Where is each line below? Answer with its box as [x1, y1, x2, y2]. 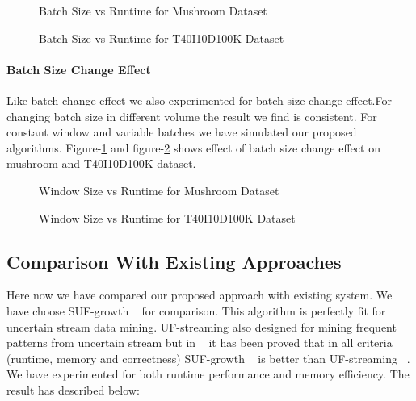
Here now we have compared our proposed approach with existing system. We [6, 286, 393, 303]
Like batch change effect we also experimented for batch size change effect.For [6, 91, 392, 108]
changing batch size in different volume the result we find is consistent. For [6, 107, 377, 124]
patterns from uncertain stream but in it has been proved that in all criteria [6, 334, 393, 351]
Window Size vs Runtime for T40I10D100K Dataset [39, 209, 296, 226]
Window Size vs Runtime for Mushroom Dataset [39, 182, 279, 198]
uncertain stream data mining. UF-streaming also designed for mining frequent [6, 318, 397, 335]
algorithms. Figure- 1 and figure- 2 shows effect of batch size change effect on [6, 139, 380, 156]
